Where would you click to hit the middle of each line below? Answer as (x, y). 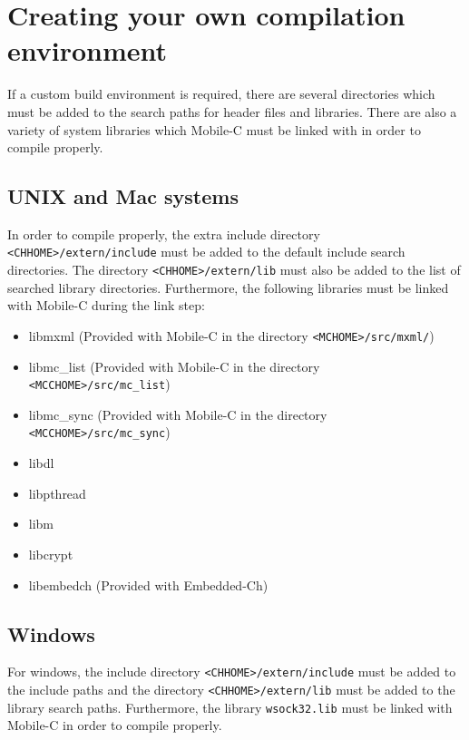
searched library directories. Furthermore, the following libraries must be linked (228, 287)
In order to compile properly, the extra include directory (164, 234)
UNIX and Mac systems (123, 196)
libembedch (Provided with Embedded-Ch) (148, 584)
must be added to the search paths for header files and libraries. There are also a (232, 111)
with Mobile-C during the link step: (106, 305)
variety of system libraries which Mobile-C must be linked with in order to (214, 129)
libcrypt (51, 554)
